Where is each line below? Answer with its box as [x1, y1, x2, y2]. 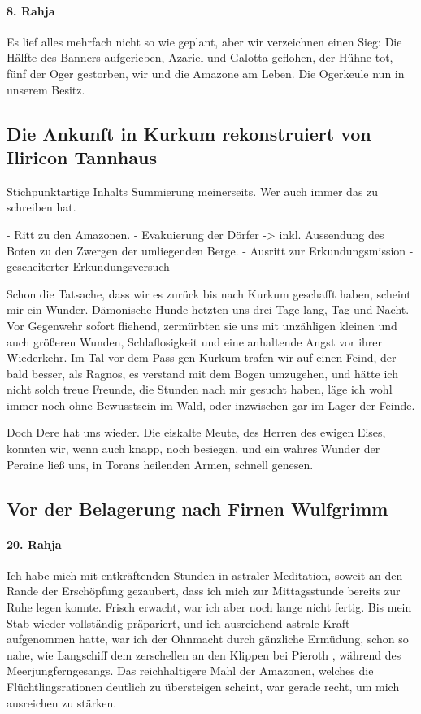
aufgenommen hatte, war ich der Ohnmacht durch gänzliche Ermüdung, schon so [7, 630, 409, 647]
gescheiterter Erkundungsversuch [7, 258, 170, 275]
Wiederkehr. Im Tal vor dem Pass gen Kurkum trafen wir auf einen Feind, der [7, 349, 397, 366]
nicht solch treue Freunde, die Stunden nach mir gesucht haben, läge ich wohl [7, 381, 393, 398]
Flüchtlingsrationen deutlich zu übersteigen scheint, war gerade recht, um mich [7, 678, 400, 694]
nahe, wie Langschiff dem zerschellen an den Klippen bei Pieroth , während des [7, 646, 401, 663]
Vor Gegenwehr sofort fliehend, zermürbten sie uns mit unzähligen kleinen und [7, 316, 397, 333]
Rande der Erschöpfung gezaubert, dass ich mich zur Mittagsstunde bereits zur [7, 582, 401, 599]
